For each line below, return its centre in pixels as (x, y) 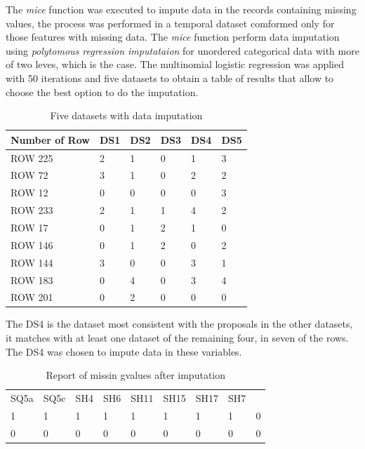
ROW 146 (32, 244)
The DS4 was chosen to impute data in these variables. (124, 351)
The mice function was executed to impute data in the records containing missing (181, 9)
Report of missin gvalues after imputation (135, 375)
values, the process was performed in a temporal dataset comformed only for (170, 23)
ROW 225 (32, 158)
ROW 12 (29, 193)
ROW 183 (32, 280)
